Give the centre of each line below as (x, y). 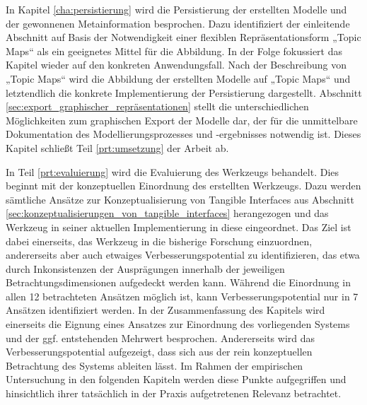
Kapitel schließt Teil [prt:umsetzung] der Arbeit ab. (117, 147)
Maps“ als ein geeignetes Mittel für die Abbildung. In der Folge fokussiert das (174, 51)
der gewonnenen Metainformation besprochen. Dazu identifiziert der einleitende (178, 23)
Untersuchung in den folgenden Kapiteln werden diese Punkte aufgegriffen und (176, 379)
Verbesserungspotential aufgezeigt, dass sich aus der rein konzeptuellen (159, 352)
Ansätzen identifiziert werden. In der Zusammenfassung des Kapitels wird (165, 310)
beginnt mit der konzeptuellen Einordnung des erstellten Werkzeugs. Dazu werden (183, 186)
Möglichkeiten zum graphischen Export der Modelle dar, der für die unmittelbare (182, 120)
